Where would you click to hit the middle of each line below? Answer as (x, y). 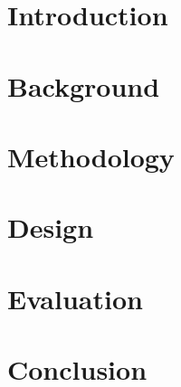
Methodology (91, 156)
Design (51, 227)
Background (84, 85)
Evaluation (75, 298)
